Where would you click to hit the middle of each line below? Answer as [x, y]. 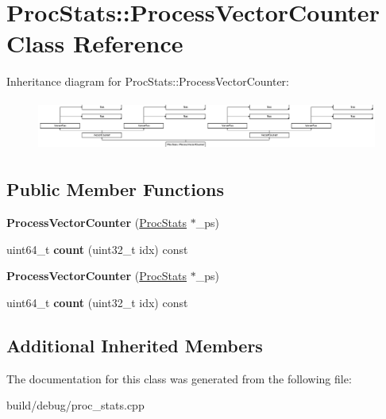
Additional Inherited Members [135, 345]
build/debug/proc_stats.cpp [75, 405]
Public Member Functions [115, 189]
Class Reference [95, 43]
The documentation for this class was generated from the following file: [179, 378]
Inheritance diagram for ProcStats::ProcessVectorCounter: [148, 81]
